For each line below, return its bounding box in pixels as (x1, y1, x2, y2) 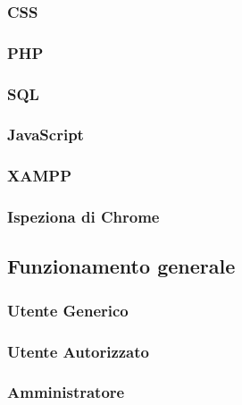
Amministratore (7, 381, 125, 403)
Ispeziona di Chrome (7, 206, 160, 228)
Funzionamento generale (7, 252, 236, 280)
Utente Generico (7, 299, 129, 321)
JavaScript (7, 123, 84, 146)
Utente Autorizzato (7, 340, 149, 362)
